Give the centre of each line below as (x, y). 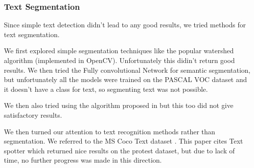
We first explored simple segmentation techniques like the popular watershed (119, 51)
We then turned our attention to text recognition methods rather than (110, 131)
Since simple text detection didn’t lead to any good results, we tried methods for (125, 25)
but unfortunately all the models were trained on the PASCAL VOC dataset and (126, 79)
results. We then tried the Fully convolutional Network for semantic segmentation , (127, 70)
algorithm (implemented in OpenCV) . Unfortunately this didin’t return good (119, 60)
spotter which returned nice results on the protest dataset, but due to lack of (119, 150)
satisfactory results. (33, 115)
